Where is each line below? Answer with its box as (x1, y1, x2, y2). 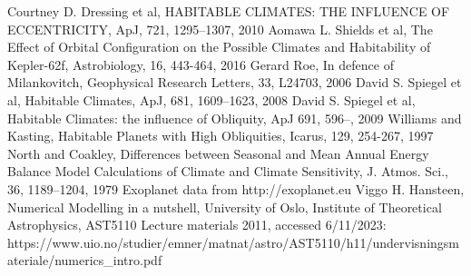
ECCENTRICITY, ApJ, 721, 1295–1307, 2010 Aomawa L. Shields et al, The (7, 19, 433, 38)
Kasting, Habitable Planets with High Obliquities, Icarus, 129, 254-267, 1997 (7, 126, 434, 145)
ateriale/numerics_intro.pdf (7, 251, 162, 270)
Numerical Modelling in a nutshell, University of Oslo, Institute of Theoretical (7, 197, 442, 216)
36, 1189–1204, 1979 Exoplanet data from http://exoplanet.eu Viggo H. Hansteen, (7, 179, 465, 198)
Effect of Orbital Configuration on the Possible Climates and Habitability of (7, 37, 431, 56)
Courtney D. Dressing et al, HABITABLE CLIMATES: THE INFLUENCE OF (7, 2, 450, 20)
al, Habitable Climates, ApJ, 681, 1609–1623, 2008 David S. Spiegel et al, (7, 90, 416, 109)
